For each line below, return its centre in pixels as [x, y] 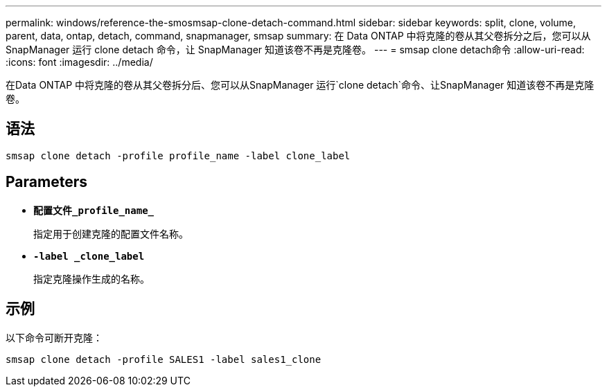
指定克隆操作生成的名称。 [91, 278]
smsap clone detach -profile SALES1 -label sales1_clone [164, 359]
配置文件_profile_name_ [94, 210]
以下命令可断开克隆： [54, 337]
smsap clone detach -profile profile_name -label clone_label [178, 155]
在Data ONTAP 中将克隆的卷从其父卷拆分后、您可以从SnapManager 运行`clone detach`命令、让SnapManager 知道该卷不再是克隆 [300, 85]
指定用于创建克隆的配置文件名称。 [111, 233]
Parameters [46, 182]
